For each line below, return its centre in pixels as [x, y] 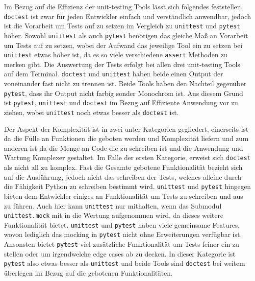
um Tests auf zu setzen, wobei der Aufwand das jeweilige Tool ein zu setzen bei [123, 45]
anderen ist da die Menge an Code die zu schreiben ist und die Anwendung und [124, 148]
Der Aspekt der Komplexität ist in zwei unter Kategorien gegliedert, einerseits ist [126, 129]
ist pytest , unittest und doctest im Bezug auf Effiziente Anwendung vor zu [121, 103]
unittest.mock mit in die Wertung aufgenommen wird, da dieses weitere [114, 215]
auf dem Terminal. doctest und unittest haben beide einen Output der [114, 74]
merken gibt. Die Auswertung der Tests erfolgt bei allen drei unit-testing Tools [122, 64]
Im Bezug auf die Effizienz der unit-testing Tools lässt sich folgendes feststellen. [124, 6]
